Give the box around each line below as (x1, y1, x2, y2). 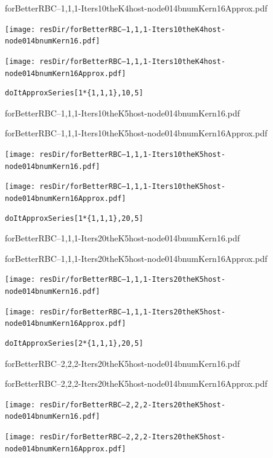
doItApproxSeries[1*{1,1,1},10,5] (5, 89, 144, 98)
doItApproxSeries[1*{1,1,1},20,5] (5, 214, 144, 223)
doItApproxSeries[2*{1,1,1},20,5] (5, 339, 144, 348)
